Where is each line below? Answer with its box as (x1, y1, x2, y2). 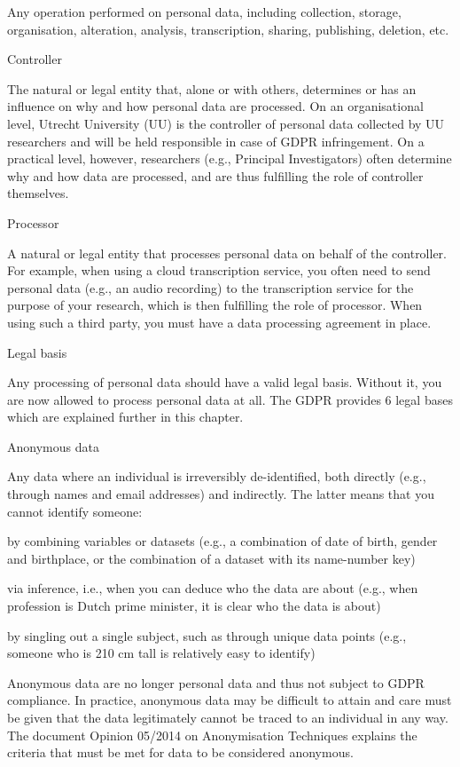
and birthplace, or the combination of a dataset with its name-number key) (7, 549, 416, 567)
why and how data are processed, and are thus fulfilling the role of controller (7, 166, 424, 185)
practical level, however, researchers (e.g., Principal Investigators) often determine (7, 149, 452, 168)
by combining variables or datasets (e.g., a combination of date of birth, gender (7, 532, 438, 550)
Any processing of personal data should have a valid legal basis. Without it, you (7, 373, 442, 391)
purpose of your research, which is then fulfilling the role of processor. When (7, 296, 423, 314)
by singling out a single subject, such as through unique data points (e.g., (7, 626, 407, 644)
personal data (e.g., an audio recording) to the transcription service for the (7, 278, 414, 297)
